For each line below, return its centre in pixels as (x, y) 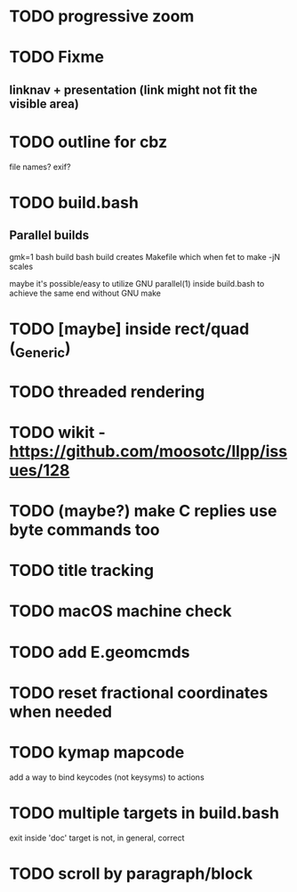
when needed (61, 712)
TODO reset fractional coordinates (139, 693)
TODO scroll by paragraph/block (131, 873)
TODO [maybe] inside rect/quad (129, 329)
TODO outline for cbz (88, 142)
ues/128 (40, 470)
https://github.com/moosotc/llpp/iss (148, 451)
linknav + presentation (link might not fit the (133, 89)
